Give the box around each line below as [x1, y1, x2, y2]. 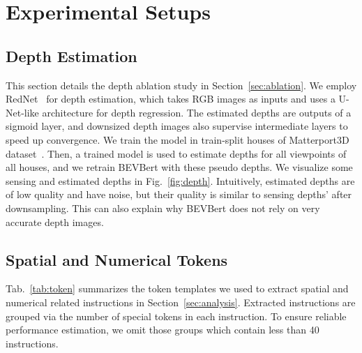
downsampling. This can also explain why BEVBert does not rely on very [6, 200, 320, 215]
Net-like [6, 105, 39, 119]
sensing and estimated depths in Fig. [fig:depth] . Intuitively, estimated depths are [6, 173, 355, 188]
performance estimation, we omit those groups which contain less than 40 [6, 322, 319, 337]
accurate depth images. [6, 214, 104, 229]
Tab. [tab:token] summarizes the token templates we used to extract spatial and [6, 281, 349, 296]
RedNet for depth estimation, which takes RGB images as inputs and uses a [6, 91, 335, 106]
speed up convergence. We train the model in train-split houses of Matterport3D [6, 132, 349, 147]
